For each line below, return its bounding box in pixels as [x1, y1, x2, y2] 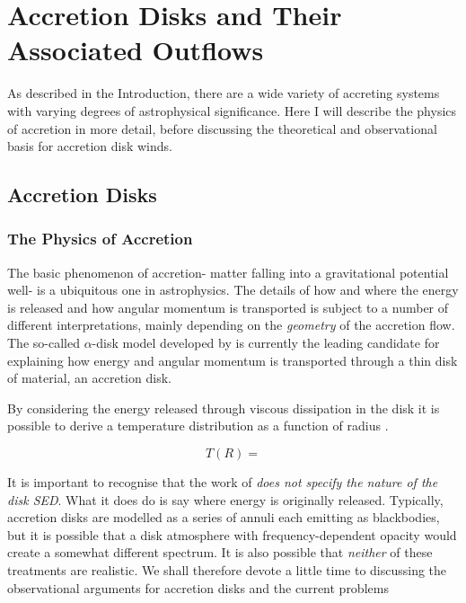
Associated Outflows [7, 31, 264, 68]
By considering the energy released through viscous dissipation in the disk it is [7, 398, 440, 417]
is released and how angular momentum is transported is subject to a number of [7, 297, 449, 316]
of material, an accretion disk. [7, 368, 171, 387]
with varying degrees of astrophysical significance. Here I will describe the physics [7, 101, 457, 120]
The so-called [7, 333, 80, 352]
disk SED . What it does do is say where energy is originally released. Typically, [7, 490, 444, 509]
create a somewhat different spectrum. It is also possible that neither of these [7, 543, 433, 562]
